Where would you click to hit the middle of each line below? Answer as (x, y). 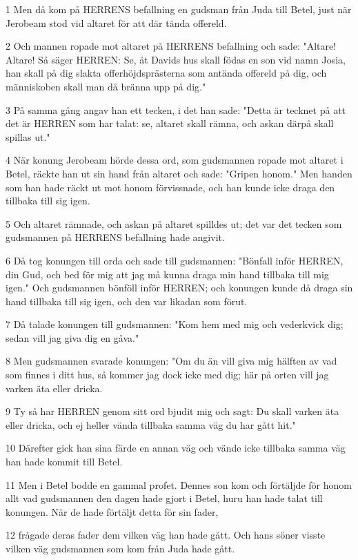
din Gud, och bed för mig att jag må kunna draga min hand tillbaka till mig (167, 274)
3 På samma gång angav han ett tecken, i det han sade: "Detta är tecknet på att (176, 109)
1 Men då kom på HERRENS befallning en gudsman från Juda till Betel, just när (179, 9)
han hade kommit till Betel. (64, 462)
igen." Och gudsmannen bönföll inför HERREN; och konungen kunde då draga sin (179, 288)
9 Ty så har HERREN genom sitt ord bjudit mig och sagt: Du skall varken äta (172, 411)
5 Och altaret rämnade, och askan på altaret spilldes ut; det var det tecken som (174, 223)
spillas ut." (28, 136)
